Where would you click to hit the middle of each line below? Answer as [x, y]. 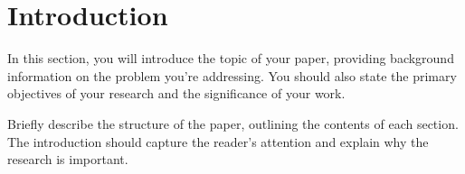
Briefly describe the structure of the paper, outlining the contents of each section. [233, 123]
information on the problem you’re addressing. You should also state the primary [232, 75]
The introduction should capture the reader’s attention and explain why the [218, 141]
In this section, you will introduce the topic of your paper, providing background [231, 58]
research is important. [68, 159]
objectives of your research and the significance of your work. [176, 93]
